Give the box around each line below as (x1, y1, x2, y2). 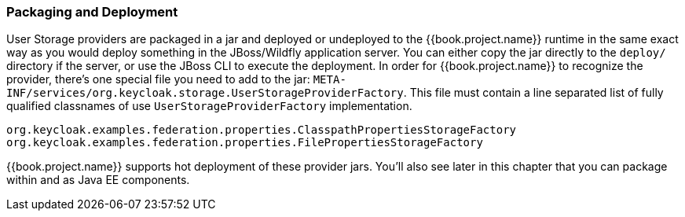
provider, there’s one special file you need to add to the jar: (6, 72, 310, 86)
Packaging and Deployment (6, 4, 178, 20)
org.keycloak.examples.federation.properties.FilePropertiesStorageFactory (6, 136, 483, 149)
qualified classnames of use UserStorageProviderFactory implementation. (6, 99, 412, 113)
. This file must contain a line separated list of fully (403, 86, 664, 100)
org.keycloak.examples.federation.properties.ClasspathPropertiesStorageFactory (6, 123, 517, 137)
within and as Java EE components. (6, 173, 190, 187)
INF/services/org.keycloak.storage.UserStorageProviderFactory (6, 86, 404, 100)
